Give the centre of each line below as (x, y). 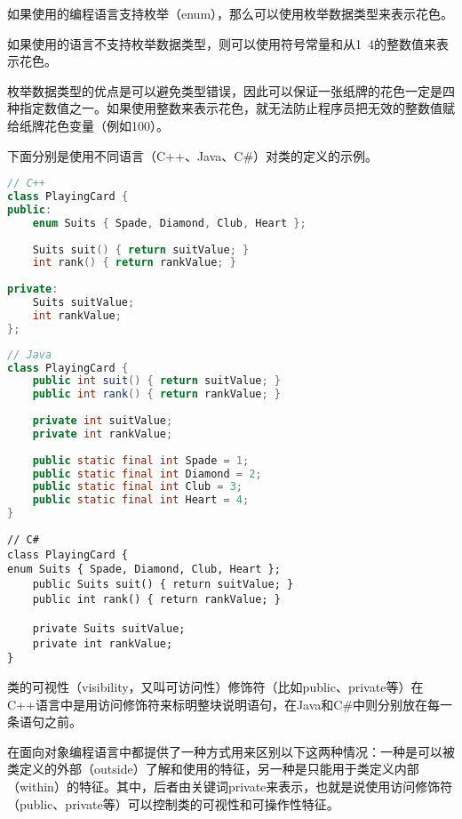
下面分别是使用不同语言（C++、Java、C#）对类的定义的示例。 (193, 155)
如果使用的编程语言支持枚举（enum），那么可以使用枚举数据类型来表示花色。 (231, 13)
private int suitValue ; (103, 421)
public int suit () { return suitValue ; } (156, 381)
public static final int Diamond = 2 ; (147, 474)
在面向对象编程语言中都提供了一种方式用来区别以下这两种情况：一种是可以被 (231, 751)
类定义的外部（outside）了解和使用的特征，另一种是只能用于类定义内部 (213, 769)
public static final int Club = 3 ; (137, 487)
